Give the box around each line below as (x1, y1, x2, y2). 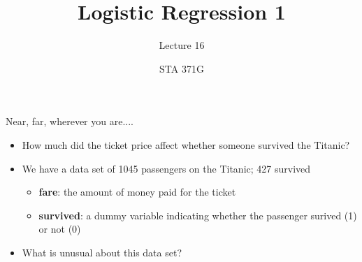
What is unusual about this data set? (22, 245, 182, 259)
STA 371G (159, 61, 204, 75)
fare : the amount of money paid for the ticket (38, 184, 236, 199)
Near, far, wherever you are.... (6, 114, 133, 129)
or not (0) (38, 221, 81, 236)
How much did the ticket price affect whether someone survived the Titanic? (22, 137, 350, 152)
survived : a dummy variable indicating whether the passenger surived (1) (38, 208, 357, 222)
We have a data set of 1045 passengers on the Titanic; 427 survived (22, 161, 311, 175)
